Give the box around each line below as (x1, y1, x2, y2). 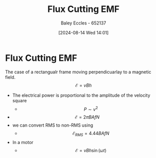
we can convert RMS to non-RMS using (12, 122, 93, 128)
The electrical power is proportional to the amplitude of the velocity (12, 92, 151, 98)
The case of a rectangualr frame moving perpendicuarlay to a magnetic (5, 69, 152, 75)
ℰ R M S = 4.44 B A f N (72, 131, 109, 138)
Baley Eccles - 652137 (61, 20, 106, 26)
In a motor (12, 140, 34, 146)
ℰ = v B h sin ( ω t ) (75, 148, 107, 154)
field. (5, 74, 16, 80)
